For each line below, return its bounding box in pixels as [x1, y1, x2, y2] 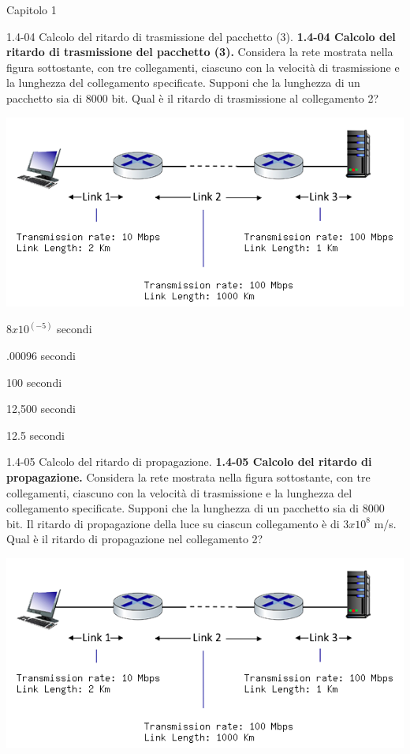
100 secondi [6, 373, 62, 390]
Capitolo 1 [6, 2, 57, 17]
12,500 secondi [6, 400, 76, 417]
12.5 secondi [6, 426, 65, 443]
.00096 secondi [6, 347, 76, 363]
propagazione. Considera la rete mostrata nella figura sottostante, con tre [6, 468, 371, 485]
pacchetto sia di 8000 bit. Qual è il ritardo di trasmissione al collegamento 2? [6, 89, 379, 106]
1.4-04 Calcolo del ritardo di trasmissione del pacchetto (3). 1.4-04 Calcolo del [6, 28, 396, 44]
